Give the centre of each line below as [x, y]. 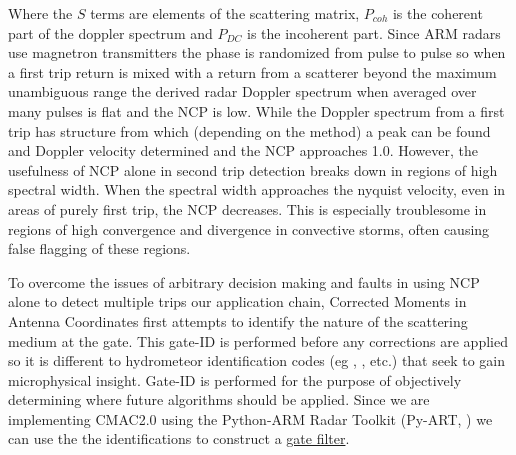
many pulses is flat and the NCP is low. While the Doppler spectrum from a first [256, 110]
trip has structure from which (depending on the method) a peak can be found [249, 130]
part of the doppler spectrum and [110, 32]
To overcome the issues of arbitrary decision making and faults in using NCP [244, 281]
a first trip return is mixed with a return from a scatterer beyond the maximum [252, 71]
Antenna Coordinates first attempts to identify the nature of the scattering [238, 320]
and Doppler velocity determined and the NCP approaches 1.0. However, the [243, 150]
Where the [40, 13]
